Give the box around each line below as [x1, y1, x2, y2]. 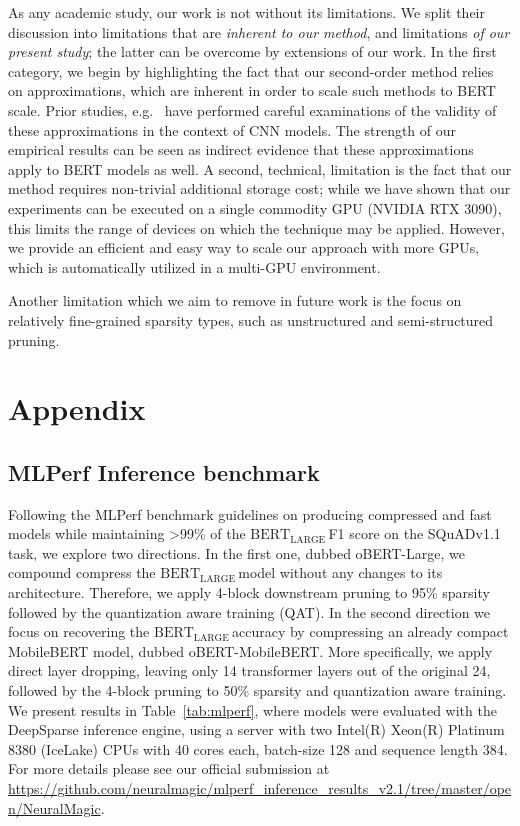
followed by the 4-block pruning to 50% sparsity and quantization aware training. [8, 680, 507, 701]
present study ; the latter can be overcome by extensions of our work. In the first [8, 41, 497, 62]
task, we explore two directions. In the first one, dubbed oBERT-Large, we [8, 542, 465, 563]
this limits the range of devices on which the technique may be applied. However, [8, 217, 505, 238]
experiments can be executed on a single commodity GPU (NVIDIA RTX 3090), [8, 197, 502, 218]
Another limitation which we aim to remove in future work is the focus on [8, 290, 462, 311]
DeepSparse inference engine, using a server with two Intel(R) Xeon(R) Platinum [8, 719, 505, 740]
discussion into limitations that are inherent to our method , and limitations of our [8, 21, 510, 42]
